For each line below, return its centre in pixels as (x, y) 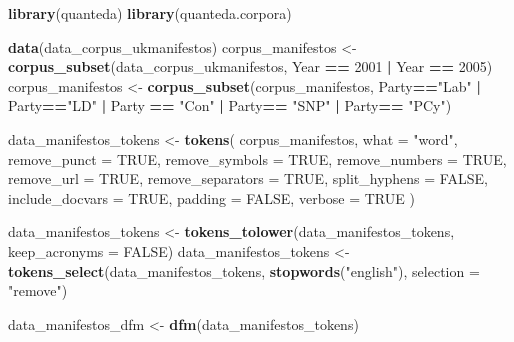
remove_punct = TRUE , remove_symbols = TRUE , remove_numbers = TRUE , (257, 158)
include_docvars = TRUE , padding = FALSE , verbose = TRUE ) (211, 197)
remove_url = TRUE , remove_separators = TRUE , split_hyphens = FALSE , (248, 178)
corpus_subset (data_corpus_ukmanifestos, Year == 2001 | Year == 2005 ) (250, 66)
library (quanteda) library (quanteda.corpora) (150, 13)
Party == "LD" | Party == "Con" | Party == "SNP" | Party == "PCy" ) (230, 105)
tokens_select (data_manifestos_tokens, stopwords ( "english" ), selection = (244, 270)
